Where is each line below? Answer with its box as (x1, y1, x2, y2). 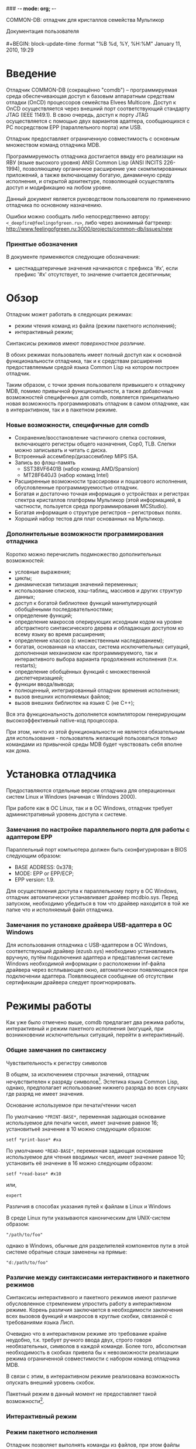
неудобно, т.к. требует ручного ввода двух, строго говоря (6, 1336, 152, 1343)
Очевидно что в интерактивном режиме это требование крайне (6, 1330, 167, 1337)
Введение (6, 67, 57, 80)
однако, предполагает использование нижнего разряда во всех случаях (6, 1084, 188, 1091)
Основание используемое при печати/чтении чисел (6, 1102, 136, 1109)
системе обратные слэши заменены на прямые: (6, 1248, 128, 1255)
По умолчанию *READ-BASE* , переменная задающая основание (6, 1147, 163, 1154)
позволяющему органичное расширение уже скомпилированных (22, 165, 187, 172)
